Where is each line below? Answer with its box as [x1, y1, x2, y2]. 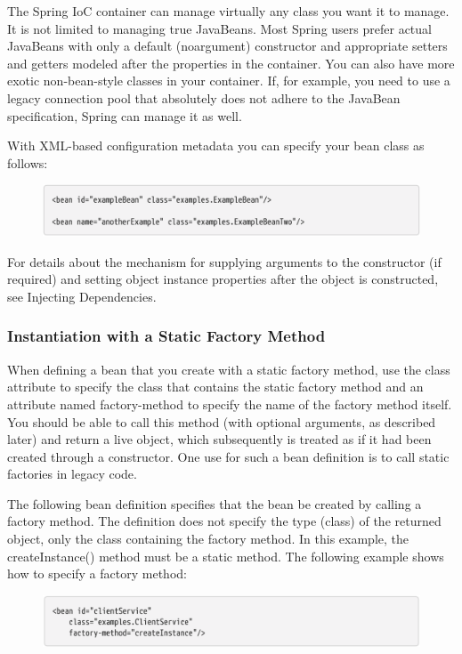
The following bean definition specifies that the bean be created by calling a [7, 494, 422, 513]
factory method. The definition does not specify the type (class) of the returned [7, 512, 442, 530]
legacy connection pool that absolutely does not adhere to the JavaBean [7, 88, 401, 107]
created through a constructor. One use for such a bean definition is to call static [7, 447, 450, 465]
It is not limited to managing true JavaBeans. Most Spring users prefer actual [7, 19, 432, 37]
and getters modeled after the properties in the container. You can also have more [7, 53, 455, 72]
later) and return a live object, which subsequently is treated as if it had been [7, 430, 432, 448]
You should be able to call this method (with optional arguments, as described [7, 412, 436, 431]
